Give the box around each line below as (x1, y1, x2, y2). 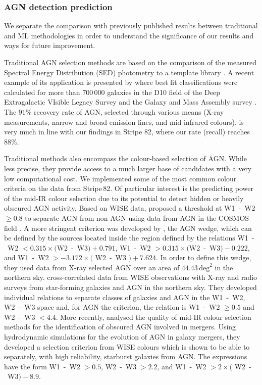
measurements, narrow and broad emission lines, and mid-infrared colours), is (4, 116, 244, 127)
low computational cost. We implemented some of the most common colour (4, 173, 237, 183)
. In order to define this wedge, (156, 252, 251, 263)
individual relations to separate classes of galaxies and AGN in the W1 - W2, (4, 292, 245, 302)
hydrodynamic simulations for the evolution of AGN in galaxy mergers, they (4, 331, 240, 342)
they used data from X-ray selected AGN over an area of (4, 262, 180, 272)
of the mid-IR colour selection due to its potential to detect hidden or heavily (4, 192, 244, 203)
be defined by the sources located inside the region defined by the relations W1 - (4, 232, 254, 243)
